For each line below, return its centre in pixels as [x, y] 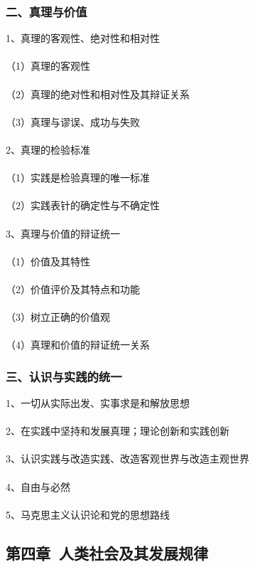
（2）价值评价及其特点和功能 [73, 288]
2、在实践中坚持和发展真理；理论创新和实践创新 [118, 431]
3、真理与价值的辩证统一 [63, 233]
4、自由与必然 [38, 486]
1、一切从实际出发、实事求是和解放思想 [98, 403]
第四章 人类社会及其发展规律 [107, 552]
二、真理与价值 [47, 11]
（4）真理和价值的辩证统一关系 [78, 345]
